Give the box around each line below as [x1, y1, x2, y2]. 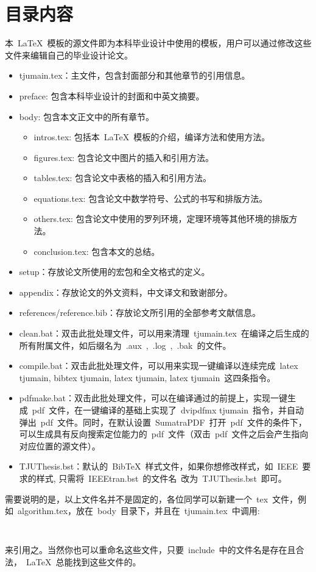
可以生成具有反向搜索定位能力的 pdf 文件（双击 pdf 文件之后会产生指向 [19, 427, 309, 440]
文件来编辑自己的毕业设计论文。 [5, 48, 133, 61]
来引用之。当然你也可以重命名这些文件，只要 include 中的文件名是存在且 [5, 543, 296, 556]
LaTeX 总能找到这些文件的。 [26, 556, 141, 568]
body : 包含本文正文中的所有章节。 [19, 110, 155, 123]
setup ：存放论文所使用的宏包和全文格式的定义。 [19, 265, 210, 278]
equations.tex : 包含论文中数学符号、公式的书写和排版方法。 [33, 191, 268, 204]
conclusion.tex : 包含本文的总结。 [33, 245, 160, 257]
